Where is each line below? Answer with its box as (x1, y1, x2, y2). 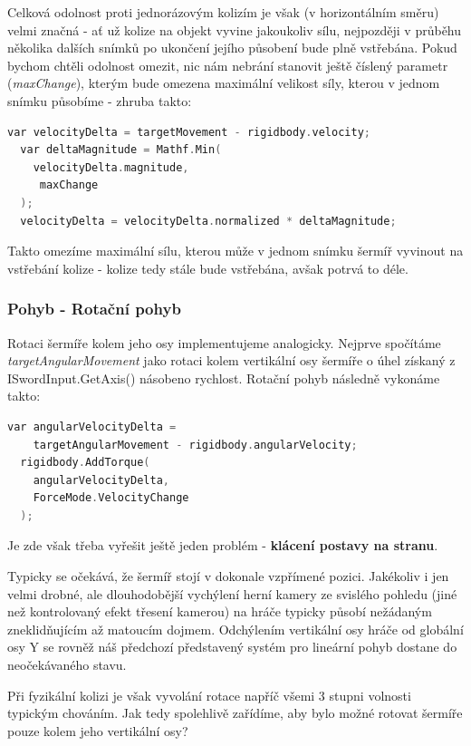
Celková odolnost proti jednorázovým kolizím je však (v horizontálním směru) (7, 3, 439, 21)
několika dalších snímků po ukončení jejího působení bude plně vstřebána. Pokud (7, 38, 457, 57)
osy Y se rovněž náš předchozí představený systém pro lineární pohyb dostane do (7, 637, 457, 656)
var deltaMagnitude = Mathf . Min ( (20, 143, 222, 157)
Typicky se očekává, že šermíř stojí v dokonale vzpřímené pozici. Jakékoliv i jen (7, 567, 449, 586)
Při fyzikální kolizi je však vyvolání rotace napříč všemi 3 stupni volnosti (7, 685, 411, 704)
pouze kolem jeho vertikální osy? (7, 721, 188, 740)
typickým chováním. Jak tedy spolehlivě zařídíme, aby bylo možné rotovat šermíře (7, 703, 463, 722)
